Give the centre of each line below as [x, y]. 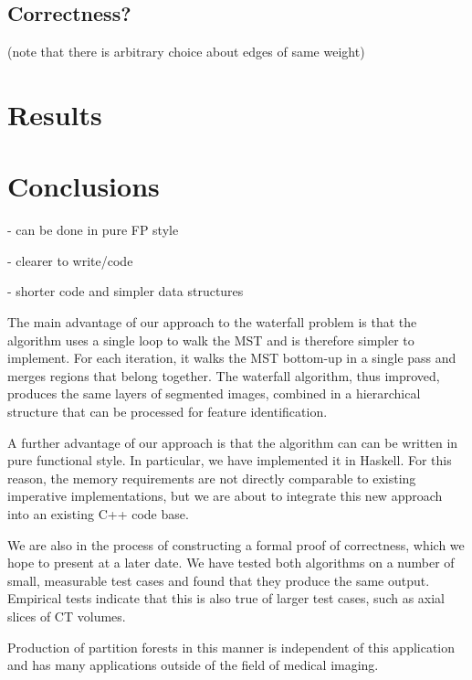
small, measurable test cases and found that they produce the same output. [219, 580]
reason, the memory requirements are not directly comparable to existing [212, 478]
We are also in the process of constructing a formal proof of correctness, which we [236, 544]
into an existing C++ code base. [98, 514]
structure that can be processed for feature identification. [168, 412]
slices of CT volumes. [67, 616]
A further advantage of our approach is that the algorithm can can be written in [233, 442]
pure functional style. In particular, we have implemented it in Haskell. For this [230, 460]
